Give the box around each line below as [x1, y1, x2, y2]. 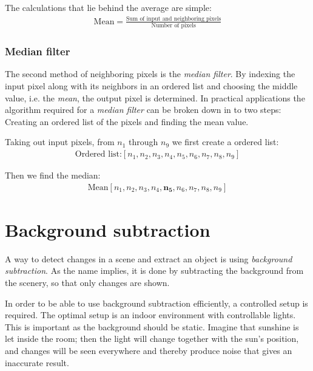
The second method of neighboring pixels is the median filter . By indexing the [5, 67, 295, 80]
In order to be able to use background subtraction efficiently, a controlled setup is [5, 296, 308, 309]
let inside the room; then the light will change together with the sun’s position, [5, 332, 299, 345]
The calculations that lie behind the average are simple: [5, 1, 212, 13]
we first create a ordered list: [172, 135, 279, 148]
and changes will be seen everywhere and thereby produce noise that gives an [5, 344, 292, 356]
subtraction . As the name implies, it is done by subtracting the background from [5, 264, 304, 277]
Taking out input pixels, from [5, 135, 115, 148]
